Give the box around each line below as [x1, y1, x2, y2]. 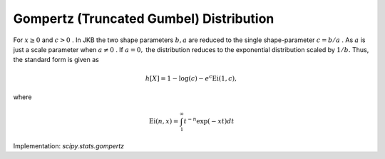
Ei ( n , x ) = [148, 118, 179, 125]
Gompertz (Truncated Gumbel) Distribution [13, 11, 274, 26]
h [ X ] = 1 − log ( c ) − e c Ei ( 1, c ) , [145, 73, 237, 82]
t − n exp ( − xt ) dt [183, 116, 235, 125]
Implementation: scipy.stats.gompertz [13, 141, 125, 150]
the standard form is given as [13, 56, 99, 64]
